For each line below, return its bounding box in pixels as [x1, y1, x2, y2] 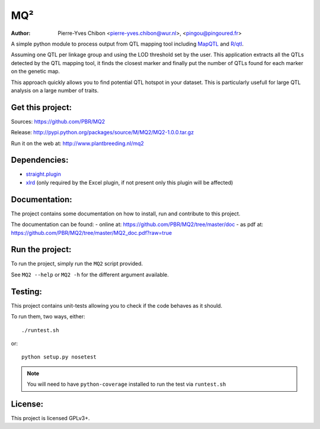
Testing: [11, 286, 43, 296]
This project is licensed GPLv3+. [11, 415, 90, 422]
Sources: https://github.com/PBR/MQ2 [11, 118, 105, 125]
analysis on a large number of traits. [11, 86, 99, 94]
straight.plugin [25, 170, 62, 178]
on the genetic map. [11, 68, 60, 75]
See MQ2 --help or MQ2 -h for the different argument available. [11, 271, 169, 278]
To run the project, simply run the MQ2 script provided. [11, 260, 143, 267]
